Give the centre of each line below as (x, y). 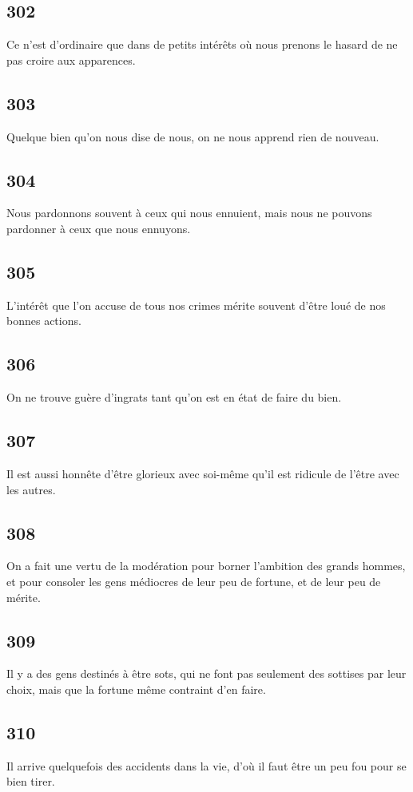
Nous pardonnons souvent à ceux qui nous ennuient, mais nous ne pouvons (189, 213)
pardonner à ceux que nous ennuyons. (99, 228)
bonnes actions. (44, 321)
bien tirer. (31, 781)
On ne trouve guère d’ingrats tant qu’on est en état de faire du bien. (174, 397)
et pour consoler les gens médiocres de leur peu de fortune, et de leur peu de (194, 581)
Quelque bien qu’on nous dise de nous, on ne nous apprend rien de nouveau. (193, 136)
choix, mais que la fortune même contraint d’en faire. (136, 689)
